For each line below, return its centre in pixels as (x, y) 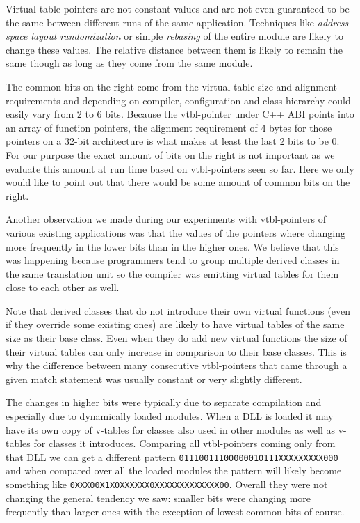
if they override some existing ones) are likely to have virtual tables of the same (175, 324)
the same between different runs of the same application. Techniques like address (177, 22)
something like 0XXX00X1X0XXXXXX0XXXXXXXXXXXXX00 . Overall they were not (167, 484)
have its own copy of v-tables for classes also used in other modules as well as (171, 429)
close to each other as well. (63, 287)
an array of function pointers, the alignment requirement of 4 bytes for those (169, 127)
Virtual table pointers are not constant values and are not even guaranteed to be (178, 8)
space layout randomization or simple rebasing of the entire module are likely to (174, 36)
